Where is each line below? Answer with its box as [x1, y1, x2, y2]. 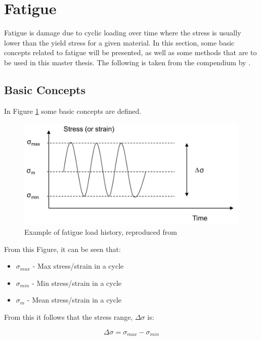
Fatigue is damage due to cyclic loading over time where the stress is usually [4, 27, 241, 38]
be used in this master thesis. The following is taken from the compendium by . [4, 57, 251, 67]
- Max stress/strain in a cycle [32, 261, 124, 271]
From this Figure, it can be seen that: [4, 243, 121, 254]
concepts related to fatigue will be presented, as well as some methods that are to [4, 47, 257, 58]
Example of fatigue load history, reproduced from [24, 227, 177, 237]
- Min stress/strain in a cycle [32, 277, 122, 288]
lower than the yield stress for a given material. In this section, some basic [4, 37, 235, 48]
